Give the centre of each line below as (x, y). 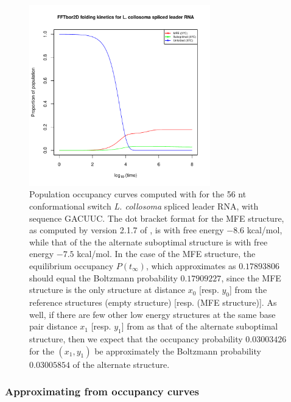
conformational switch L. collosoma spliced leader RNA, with (144, 206)
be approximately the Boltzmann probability (178, 351)
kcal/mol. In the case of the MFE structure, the (166, 254)
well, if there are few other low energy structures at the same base (153, 314)
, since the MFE (251, 277)
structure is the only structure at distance (107, 290)
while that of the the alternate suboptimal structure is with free (149, 242)
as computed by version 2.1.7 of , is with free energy (127, 230)
